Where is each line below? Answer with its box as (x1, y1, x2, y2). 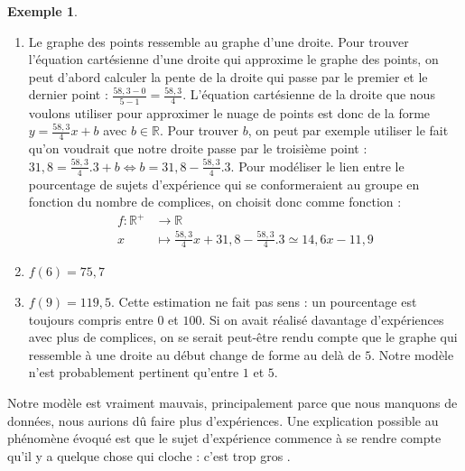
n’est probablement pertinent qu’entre (28, 363, 239, 382)
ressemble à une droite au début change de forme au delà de (28, 345, 361, 364)
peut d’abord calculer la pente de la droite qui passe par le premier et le (28, 67, 428, 86)
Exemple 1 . (7, 2, 78, 20)
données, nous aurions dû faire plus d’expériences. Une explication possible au (7, 411, 439, 429)
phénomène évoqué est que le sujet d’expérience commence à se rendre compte (7, 429, 442, 448)
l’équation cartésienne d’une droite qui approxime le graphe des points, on (28, 50, 439, 69)
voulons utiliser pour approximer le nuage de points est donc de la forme (28, 103, 431, 122)
